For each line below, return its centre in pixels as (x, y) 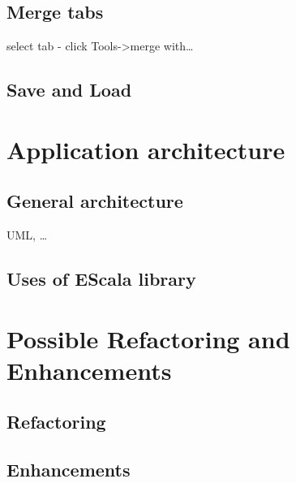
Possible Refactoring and (148, 338)
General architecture (95, 201)
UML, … (27, 235)
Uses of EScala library (101, 279)
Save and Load (69, 90)
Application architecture (146, 149)
